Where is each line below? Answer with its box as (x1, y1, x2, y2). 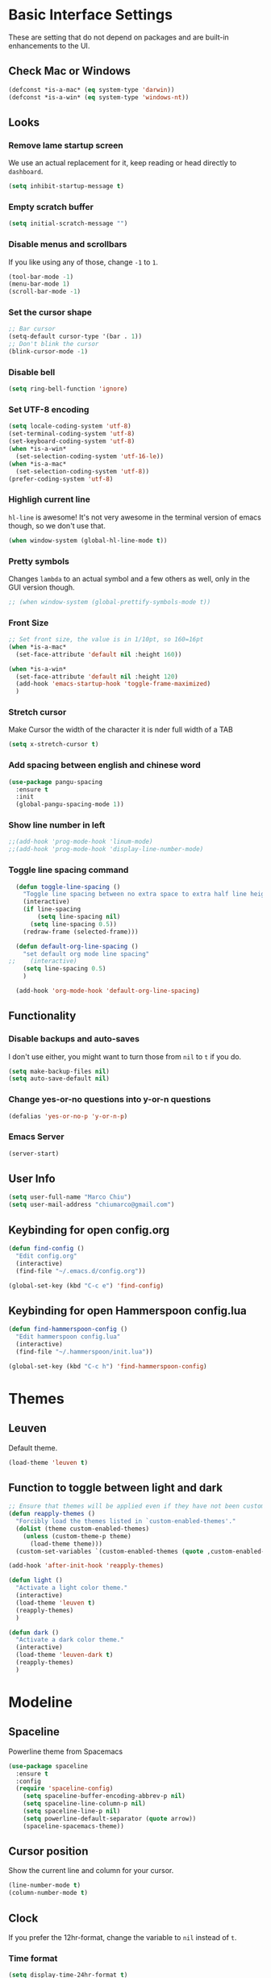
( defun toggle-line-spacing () (15, 883, 121, 891)
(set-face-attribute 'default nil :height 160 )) (15, 650, 182, 658)
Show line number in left (8, 820, 106, 831)
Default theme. (8, 1442, 58, 1453)
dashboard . (8, 167, 44, 177)
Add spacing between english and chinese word (8, 760, 202, 771)
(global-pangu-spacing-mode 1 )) (15, 800, 125, 808)
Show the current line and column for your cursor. (8, 1866, 174, 1876)
